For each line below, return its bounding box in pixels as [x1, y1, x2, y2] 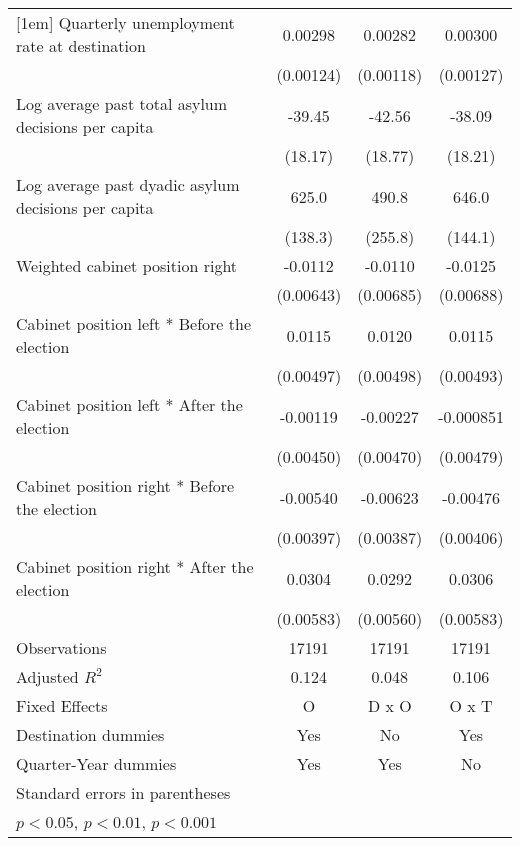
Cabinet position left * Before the [16, 312, 252, 335]
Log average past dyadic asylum [16, 173, 240, 196]
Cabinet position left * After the [16, 393, 243, 416]
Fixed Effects [16, 694, 108, 717]
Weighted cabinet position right [16, 254, 238, 277]
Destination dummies [16, 723, 165, 746]
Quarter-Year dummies [16, 752, 177, 775]
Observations [16, 636, 107, 659]
